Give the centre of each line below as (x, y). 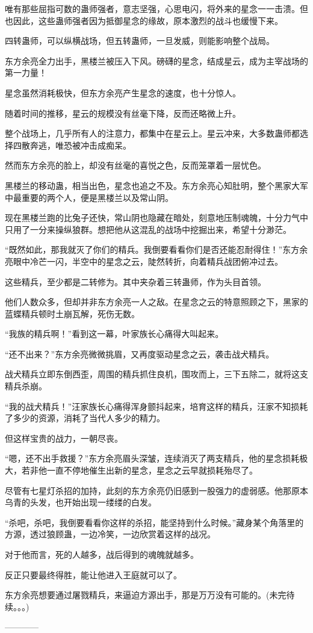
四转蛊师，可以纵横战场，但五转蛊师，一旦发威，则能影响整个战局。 (140, 41)
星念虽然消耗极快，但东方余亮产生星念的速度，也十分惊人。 (123, 92)
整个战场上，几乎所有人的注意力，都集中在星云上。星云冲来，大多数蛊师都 (152, 133)
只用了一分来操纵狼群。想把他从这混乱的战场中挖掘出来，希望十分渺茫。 (148, 229)
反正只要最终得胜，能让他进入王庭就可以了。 (93, 574)
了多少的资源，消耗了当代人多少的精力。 (85, 418)
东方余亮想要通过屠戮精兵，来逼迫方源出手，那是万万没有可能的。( (137, 595)
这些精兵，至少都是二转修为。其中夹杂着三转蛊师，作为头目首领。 (135, 281)
